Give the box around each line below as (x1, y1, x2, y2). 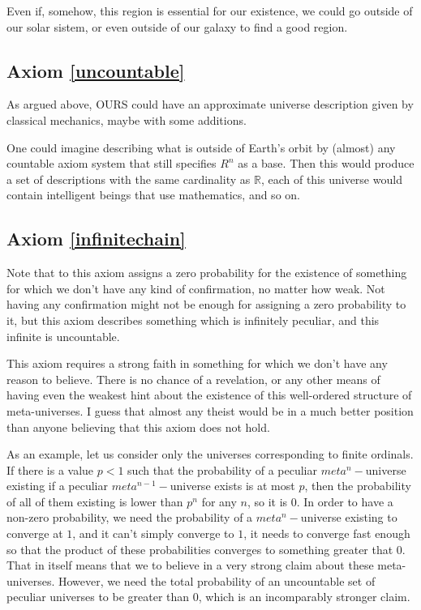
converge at (6, 525, 63, 542)
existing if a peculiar (6, 477, 108, 494)
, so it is (247, 493, 288, 510)
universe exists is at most (170, 477, 295, 494)
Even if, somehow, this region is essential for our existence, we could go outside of (6, 2, 413, 19)
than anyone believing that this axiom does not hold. (6, 418, 270, 435)
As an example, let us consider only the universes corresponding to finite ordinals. (6, 446, 414, 463)
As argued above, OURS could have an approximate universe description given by (6, 96, 414, 113)
